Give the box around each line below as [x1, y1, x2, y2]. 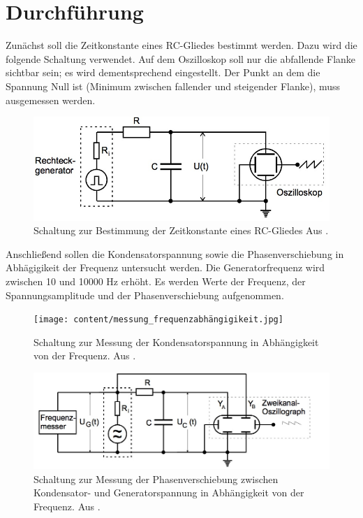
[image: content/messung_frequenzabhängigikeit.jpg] [34, 315, 283, 325]
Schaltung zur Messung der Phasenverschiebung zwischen [34, 471, 279, 486]
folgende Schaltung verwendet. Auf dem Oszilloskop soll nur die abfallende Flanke [6, 51, 356, 66]
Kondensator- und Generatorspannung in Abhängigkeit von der [34, 485, 304, 500]
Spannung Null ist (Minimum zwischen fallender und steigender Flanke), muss [6, 78, 341, 93]
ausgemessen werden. [6, 92, 96, 107]
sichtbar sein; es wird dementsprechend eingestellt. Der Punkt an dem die [6, 65, 320, 80]
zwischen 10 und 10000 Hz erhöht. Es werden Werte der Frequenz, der [6, 274, 306, 288]
